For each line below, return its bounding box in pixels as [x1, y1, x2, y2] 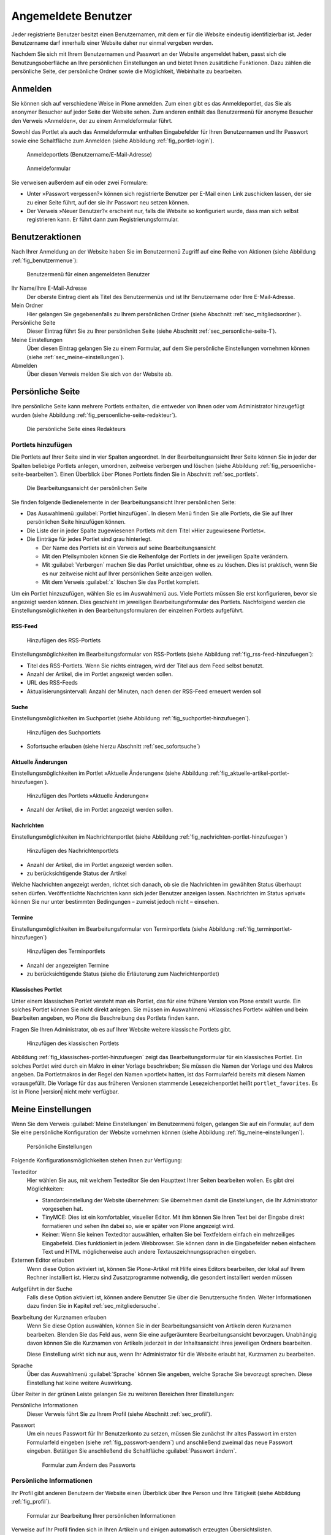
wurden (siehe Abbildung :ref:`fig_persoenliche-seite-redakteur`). [11, 411, 177, 419]
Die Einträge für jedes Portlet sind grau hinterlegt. [26, 535, 153, 543]
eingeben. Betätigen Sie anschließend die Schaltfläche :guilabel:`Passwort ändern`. [26, 1447, 237, 1455]
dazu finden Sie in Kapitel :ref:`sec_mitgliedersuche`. [26, 1302, 161, 1310]
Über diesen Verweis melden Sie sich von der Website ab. [26, 370, 173, 378]
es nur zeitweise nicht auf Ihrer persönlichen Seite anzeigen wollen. [42, 570, 213, 577]
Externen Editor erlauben [11, 1256, 75, 1264]
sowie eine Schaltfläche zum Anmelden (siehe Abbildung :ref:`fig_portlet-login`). [11, 137, 215, 144]
